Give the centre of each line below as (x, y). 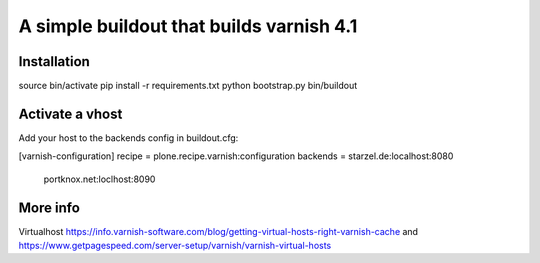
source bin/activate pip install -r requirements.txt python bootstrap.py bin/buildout (188, 86)
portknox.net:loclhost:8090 (99, 179)
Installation (54, 61)
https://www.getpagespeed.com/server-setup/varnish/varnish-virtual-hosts (175, 246)
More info (49, 207)
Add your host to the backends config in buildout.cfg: (128, 137)
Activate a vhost (70, 113)
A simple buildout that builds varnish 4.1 (188, 26)
